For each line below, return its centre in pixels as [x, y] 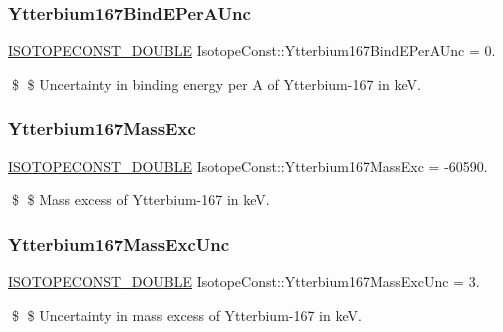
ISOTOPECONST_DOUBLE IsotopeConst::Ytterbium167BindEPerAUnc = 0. [252, 50]
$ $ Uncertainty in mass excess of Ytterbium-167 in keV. [186, 314]
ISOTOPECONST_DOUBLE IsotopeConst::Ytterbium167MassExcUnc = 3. [244, 281]
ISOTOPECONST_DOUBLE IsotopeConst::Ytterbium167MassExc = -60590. [248, 165]
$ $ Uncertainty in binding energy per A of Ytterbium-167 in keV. [216, 83]
